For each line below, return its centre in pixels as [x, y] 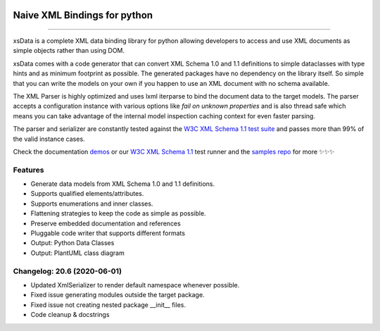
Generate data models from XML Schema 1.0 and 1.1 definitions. [123, 184]
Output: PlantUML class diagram [77, 253]
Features [28, 170]
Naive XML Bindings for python [83, 15]
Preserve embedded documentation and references [106, 223]
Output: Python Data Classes [72, 243]
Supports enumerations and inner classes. [92, 204]
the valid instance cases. [49, 139]
